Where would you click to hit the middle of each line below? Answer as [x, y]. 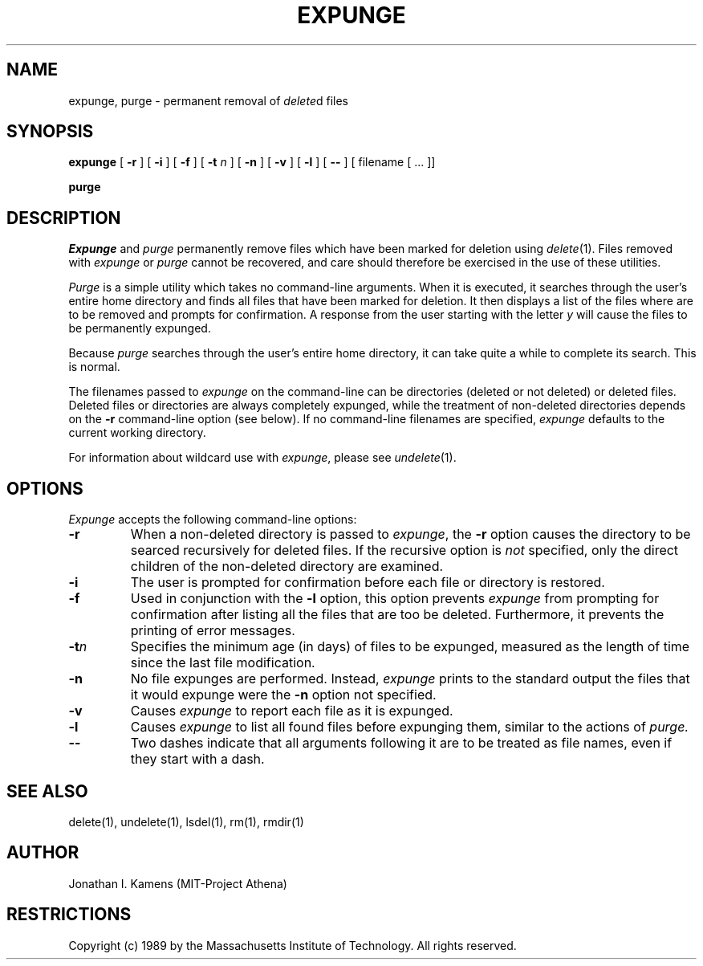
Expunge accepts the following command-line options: [213, 520]
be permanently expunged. [140, 328]
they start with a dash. [197, 759]
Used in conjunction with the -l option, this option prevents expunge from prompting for [395, 599]
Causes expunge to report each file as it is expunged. [292, 711]
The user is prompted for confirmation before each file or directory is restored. [368, 583]
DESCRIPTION [64, 218]
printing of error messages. [213, 631]
